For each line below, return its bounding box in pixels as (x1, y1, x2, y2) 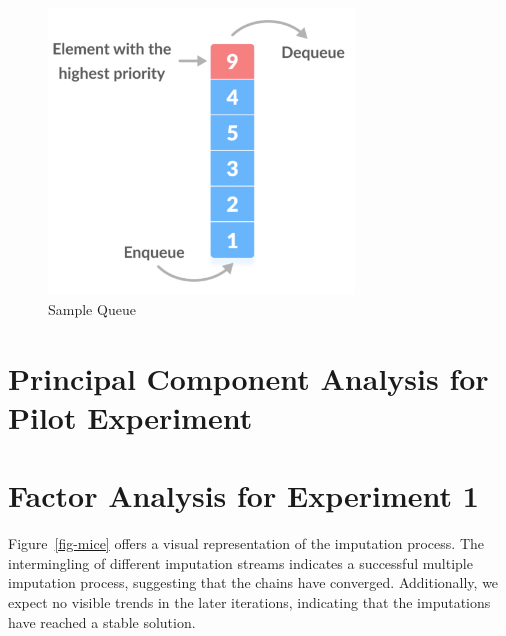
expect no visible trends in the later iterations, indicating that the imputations (8, 592, 491, 613)
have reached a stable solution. (8, 611, 196, 632)
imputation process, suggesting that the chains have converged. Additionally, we (8, 572, 499, 593)
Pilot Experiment (8, 396, 253, 437)
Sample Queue (48, 298, 136, 319)
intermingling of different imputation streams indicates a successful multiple (8, 552, 473, 573)
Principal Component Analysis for (8, 357, 489, 398)
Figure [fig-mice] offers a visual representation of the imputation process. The (8, 533, 484, 554)
